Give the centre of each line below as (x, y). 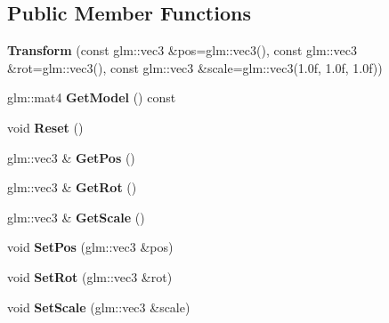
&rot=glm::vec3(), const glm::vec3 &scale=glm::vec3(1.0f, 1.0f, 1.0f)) (195, 67)
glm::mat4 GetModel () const (92, 97)
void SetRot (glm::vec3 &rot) (90, 276)
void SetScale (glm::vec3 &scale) (99, 307)
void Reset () (45, 127)
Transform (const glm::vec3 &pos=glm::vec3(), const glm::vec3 (182, 50)
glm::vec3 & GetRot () (72, 187)
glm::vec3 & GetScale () (76, 217)
